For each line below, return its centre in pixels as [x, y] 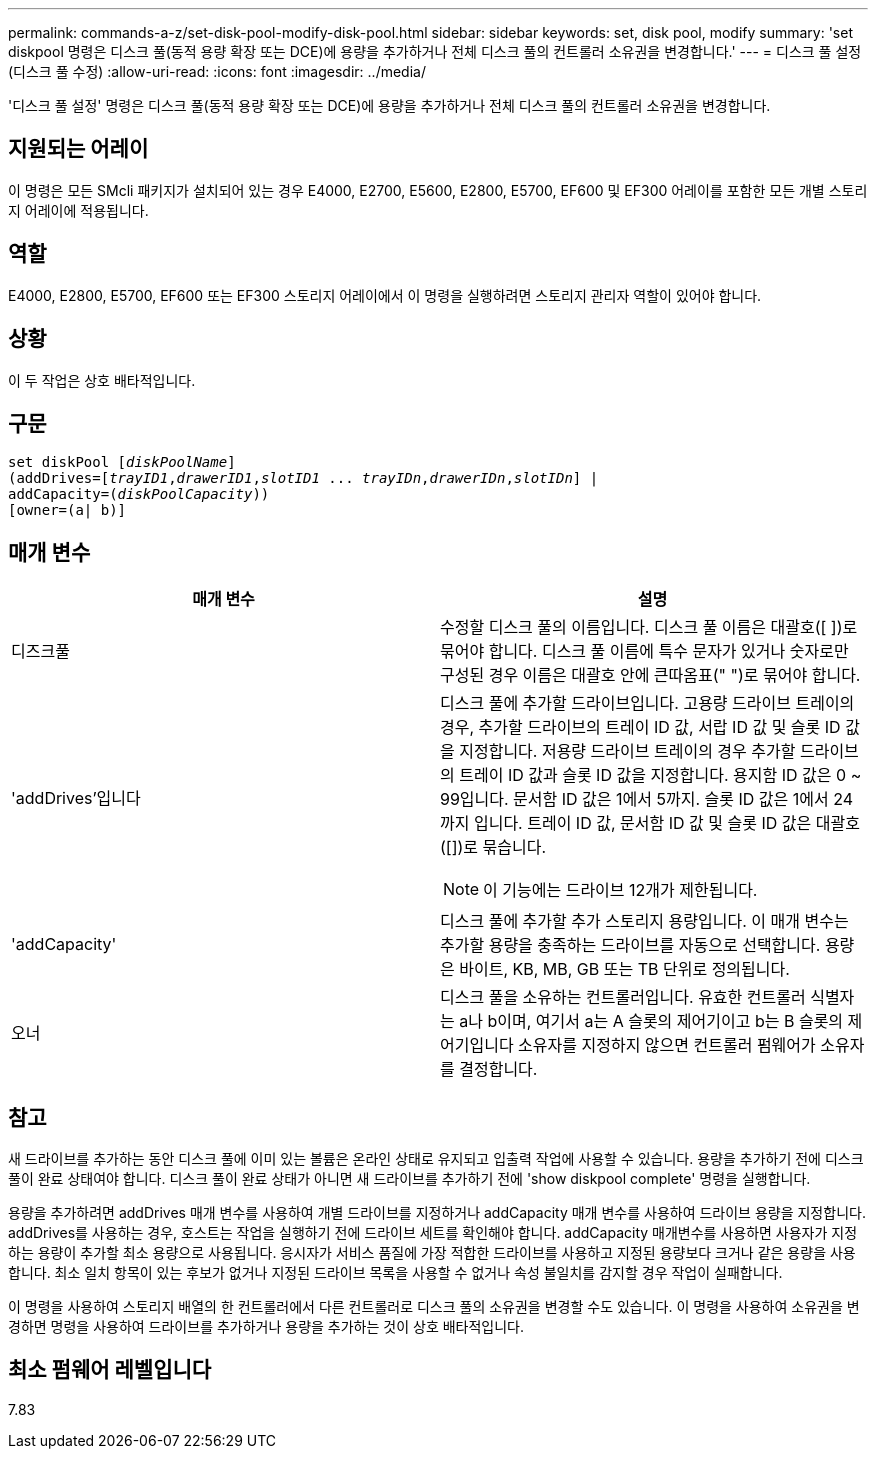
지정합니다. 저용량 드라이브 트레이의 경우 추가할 [627, 751]
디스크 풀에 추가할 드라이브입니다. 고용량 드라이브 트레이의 [647, 703]
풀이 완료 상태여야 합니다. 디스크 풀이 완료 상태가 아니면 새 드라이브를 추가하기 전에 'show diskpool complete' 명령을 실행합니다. [409, 1179]
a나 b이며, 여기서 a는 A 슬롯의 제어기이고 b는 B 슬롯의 [651, 1021]
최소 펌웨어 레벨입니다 [110, 1370]
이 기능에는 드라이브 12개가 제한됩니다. [620, 890]
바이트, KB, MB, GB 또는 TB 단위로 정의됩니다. [624, 969]
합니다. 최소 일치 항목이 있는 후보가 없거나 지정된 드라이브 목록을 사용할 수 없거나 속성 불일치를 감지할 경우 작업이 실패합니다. [395, 1273]
